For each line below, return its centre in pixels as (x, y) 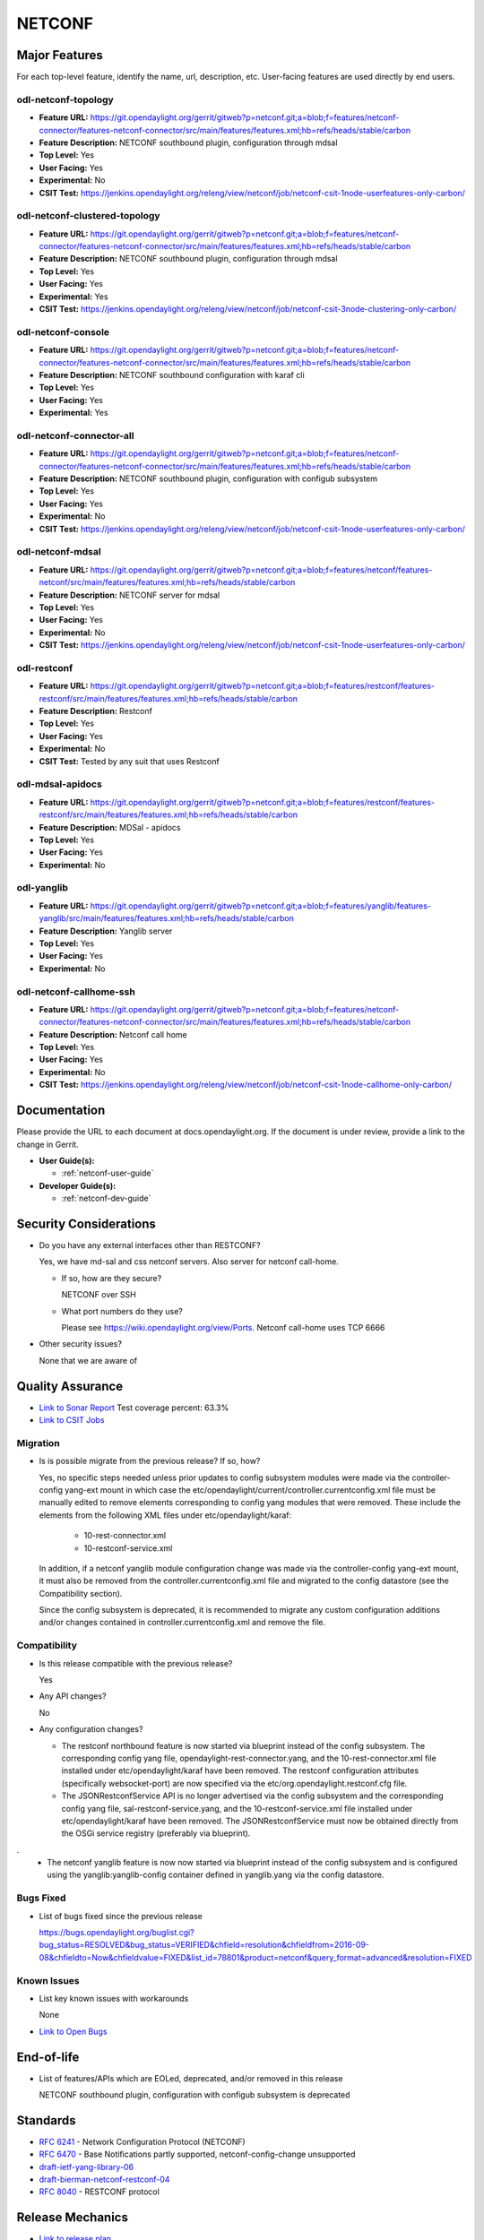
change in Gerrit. (48, 1144)
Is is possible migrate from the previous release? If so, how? (150, 1461)
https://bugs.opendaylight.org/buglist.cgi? (117, 1933)
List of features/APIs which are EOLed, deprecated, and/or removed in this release (191, 2078)
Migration (38, 1443)
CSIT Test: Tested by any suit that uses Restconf (129, 761)
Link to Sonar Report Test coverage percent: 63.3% (134, 1408)
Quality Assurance (70, 1386)
